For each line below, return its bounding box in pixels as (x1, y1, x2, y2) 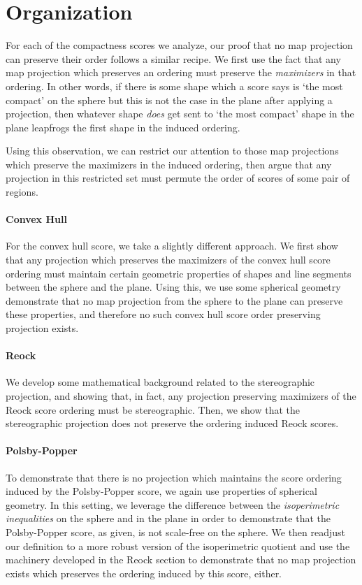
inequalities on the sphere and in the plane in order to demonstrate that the (6, 511, 331, 526)
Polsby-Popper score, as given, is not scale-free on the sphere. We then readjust (6, 524, 346, 539)
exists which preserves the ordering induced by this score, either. (6, 565, 282, 580)
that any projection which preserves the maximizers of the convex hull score (6, 252, 331, 267)
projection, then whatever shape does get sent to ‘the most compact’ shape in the (6, 106, 354, 121)
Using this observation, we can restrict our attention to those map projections (6, 143, 339, 158)
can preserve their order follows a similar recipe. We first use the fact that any (6, 51, 341, 66)
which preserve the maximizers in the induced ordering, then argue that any (6, 157, 332, 171)
